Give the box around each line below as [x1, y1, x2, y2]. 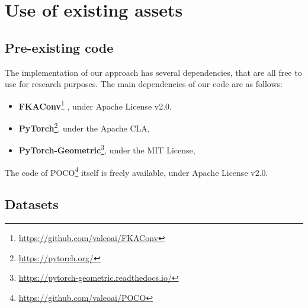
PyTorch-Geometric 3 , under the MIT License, [18, 142, 195, 156]
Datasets [5, 195, 59, 213]
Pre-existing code [5, 38, 114, 56]
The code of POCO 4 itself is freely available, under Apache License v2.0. [5, 164, 268, 178]
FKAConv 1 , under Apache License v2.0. [18, 98, 172, 112]
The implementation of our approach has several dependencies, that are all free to [5, 66, 302, 78]
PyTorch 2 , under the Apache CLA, [18, 120, 150, 134]
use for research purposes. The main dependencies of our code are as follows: [5, 78, 283, 90]
